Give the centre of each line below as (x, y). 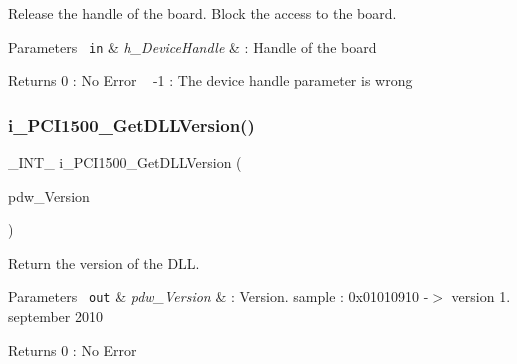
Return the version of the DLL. (104, 262)
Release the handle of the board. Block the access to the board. (202, 13)
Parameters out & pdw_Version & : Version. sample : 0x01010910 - (218, 296)
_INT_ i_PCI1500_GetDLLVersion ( (125, 162)
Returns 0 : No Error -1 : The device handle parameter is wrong (210, 80)
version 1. (481, 296)
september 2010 (55, 316)
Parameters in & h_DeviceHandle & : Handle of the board (192, 46)
